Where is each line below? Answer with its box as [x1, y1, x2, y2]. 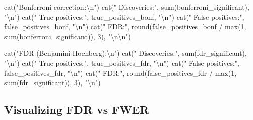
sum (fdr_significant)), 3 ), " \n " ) [4, 77, 101, 88]
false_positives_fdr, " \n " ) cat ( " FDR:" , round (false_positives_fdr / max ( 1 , [4, 67, 237, 78]
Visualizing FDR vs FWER [4, 102, 149, 117]
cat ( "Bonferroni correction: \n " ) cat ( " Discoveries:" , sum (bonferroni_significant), [4, 2, 249, 12]
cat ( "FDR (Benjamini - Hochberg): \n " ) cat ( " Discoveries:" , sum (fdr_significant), [4, 48, 247, 58]
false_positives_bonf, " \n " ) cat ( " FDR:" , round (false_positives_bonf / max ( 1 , [4, 21, 246, 32]
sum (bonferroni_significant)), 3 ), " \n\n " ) [4, 31, 131, 41]
